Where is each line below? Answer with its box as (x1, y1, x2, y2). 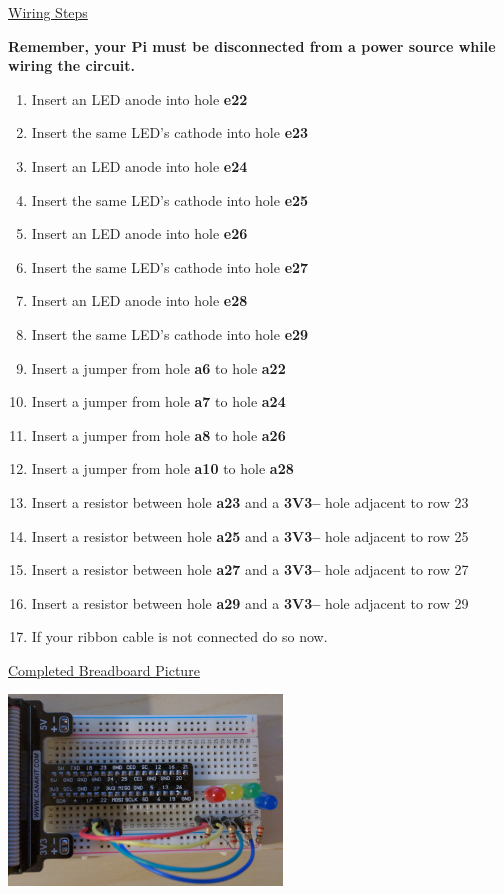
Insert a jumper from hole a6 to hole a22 (31, 357, 286, 378)
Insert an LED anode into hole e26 (31, 223, 248, 244)
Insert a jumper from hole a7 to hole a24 (31, 391, 286, 412)
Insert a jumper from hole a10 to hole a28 (31, 458, 294, 479)
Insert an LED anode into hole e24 (31, 155, 248, 176)
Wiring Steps (8, 2, 88, 22)
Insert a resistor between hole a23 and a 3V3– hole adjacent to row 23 (31, 491, 469, 512)
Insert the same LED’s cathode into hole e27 (31, 256, 309, 277)
